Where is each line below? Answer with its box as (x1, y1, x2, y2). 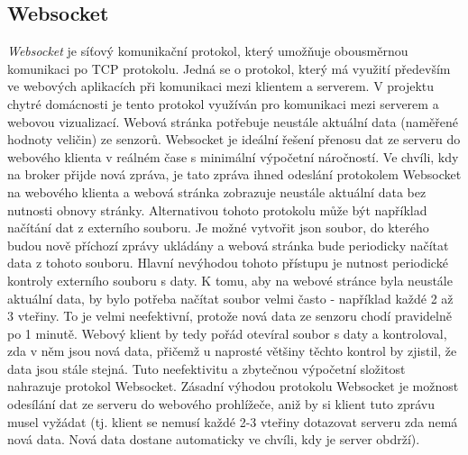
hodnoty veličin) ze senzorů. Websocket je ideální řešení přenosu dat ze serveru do (7, 130, 461, 149)
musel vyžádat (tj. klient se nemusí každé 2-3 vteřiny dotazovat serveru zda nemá (7, 412, 458, 431)
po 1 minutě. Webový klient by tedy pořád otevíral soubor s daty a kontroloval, (7, 323, 447, 342)
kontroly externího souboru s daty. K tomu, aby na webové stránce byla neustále (7, 270, 453, 289)
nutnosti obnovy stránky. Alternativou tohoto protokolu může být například (7, 200, 427, 219)
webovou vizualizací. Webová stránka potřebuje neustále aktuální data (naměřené (7, 112, 459, 131)
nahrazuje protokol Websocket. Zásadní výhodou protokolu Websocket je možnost (7, 377, 459, 396)
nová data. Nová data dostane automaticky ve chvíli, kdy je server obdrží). (7, 430, 420, 449)
